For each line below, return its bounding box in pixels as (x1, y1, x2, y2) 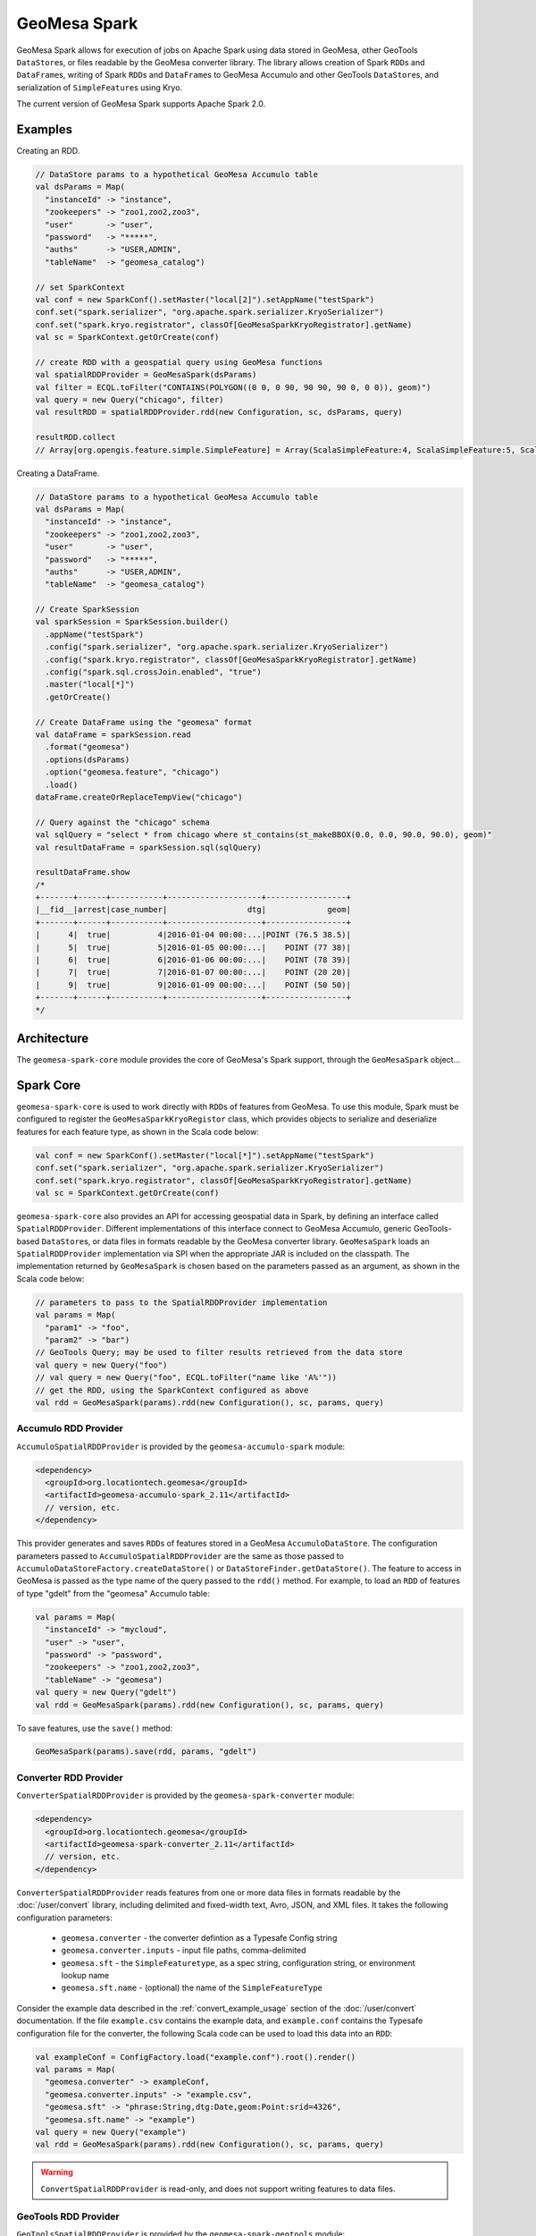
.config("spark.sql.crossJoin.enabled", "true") (45, 667, 263, 677)
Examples (16, 122, 73, 137)
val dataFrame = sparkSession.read (35, 729, 191, 740)
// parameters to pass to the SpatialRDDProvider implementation (35, 1297, 328, 1308)
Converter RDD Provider (16, 1771, 124, 1783)
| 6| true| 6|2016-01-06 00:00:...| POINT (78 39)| (35, 955, 352, 965)
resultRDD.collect (35, 432, 116, 443)
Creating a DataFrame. (16, 468, 100, 479)
